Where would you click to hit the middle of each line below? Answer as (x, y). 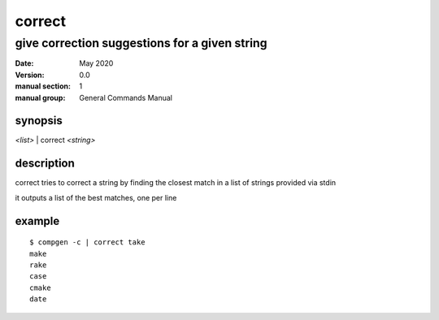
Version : (30, 75)
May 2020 (96, 63)
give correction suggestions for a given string (141, 43)
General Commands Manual (126, 97)
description (45, 164)
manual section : (43, 86)
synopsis (39, 121)
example (37, 221)
